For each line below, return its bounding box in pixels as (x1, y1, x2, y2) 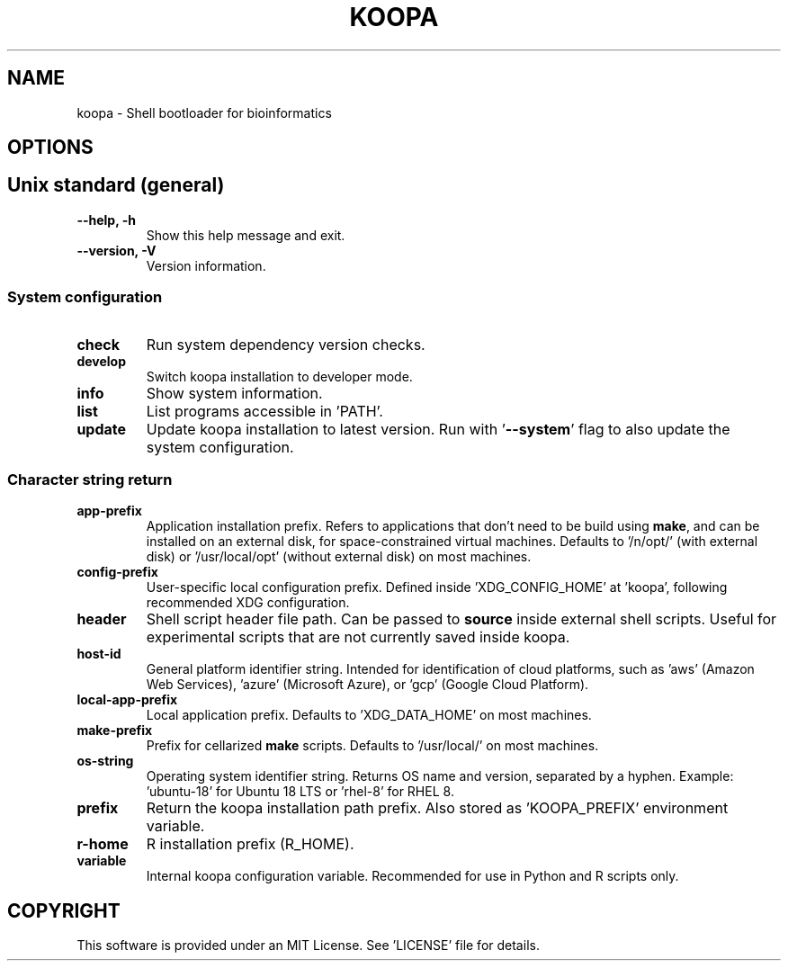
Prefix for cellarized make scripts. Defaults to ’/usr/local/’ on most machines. (146, 738, 599, 754)
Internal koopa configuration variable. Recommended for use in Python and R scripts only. (146, 868, 679, 884)
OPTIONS (7, 136, 94, 159)
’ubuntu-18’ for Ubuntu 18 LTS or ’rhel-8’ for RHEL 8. (146, 784, 454, 800)
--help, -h (76, 211, 136, 228)
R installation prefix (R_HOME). (146, 835, 354, 854)
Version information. (146, 257, 266, 273)
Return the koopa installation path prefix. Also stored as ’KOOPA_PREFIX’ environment (146, 799, 729, 818)
